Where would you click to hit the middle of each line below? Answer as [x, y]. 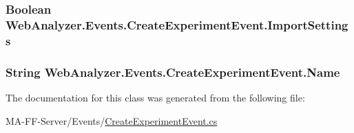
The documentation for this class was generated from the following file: [155, 97]
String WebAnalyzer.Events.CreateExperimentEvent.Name [173, 72]
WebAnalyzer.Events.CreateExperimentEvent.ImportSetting [177, 24]
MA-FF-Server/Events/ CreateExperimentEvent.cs [112, 120]
